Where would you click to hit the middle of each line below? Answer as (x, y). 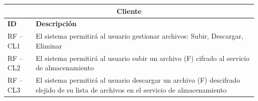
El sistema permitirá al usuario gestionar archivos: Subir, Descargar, (139, 36)
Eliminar (49, 45)
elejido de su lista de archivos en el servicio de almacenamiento (131, 89)
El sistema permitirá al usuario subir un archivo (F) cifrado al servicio (142, 58)
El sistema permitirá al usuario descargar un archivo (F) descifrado (138, 80)
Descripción (56, 24)
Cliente (129, 11)
